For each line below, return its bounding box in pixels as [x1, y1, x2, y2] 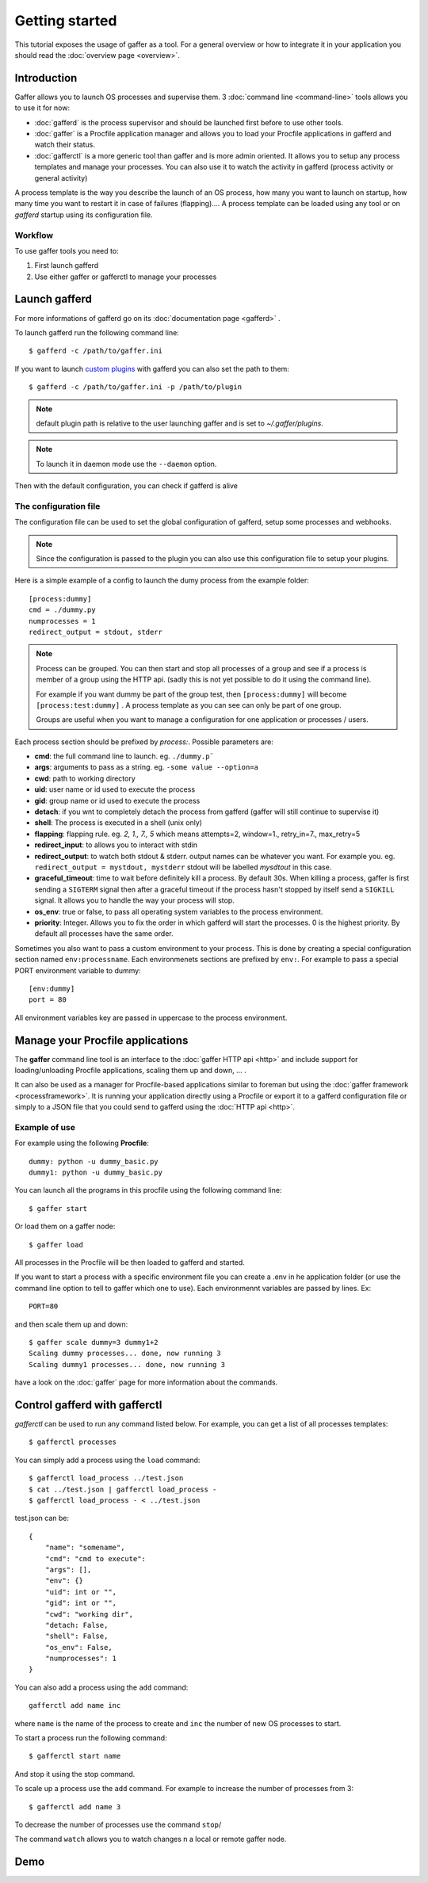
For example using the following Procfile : [14, 1138, 150, 1148]
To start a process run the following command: [14, 1733, 167, 1743]
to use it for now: [14, 103, 71, 113]
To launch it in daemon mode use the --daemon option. [36, 459, 217, 468]
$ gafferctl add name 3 [29, 1802, 121, 1811]
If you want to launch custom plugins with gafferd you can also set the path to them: [14, 364, 289, 373]
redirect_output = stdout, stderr [29, 627, 162, 636]
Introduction [14, 71, 78, 85]
